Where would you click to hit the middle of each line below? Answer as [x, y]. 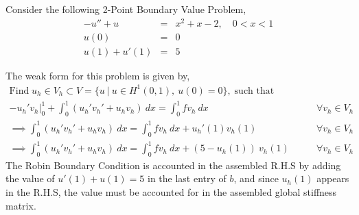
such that [254, 91]
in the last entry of [187, 178]
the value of [30, 178]
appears [333, 178]
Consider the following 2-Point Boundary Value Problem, [126, 9]
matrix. [21, 205]
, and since [256, 178]
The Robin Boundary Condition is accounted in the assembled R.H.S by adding [173, 165]
